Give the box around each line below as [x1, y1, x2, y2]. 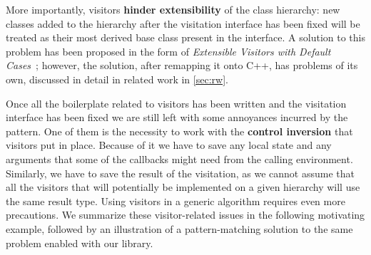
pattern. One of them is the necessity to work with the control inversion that [6, 123, 353, 138]
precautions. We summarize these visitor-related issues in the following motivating [6, 207, 365, 222]
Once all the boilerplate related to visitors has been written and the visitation [6, 95, 347, 110]
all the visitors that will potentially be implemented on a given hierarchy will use [6, 179, 360, 194]
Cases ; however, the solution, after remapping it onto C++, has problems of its [6, 58, 358, 73]
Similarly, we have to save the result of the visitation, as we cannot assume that [6, 165, 355, 180]
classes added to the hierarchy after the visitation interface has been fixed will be [6, 16, 360, 31]
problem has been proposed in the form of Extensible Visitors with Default [6, 43, 331, 58]
